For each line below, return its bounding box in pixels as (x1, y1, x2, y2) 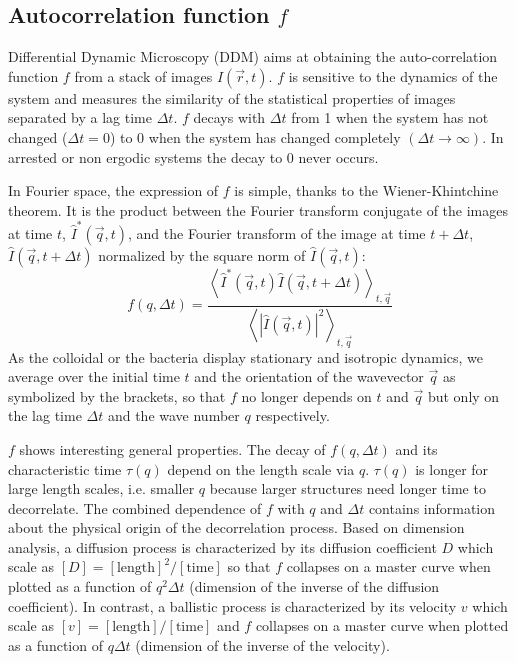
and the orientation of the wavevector (194, 366, 424, 387)
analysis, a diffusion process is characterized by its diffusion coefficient (8, 536, 437, 557)
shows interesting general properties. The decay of (19, 438, 326, 459)
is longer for (415, 458, 489, 479)
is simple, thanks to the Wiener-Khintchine (234, 180, 499, 201)
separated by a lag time (8, 107, 152, 128)
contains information (368, 497, 496, 518)
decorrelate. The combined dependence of (8, 497, 262, 518)
